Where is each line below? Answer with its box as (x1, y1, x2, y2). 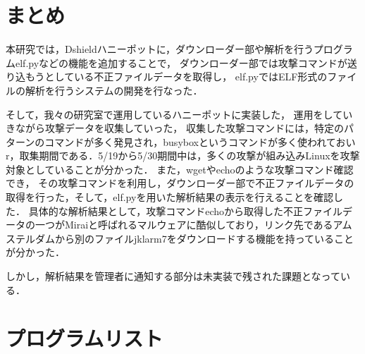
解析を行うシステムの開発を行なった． (25, 83, 203, 97)
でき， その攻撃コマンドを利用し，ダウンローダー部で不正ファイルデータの (6, 176, 354, 190)
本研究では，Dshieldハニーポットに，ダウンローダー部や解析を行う (6, 42, 314, 56)
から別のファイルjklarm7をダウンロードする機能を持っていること (54, 231, 354, 245)
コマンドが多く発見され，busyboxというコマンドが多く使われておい (44, 134, 356, 149)
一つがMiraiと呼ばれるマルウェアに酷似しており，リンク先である (35, 217, 333, 232)
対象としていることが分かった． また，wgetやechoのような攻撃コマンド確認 (6, 161, 354, 176)
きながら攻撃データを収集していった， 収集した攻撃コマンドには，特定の (6, 121, 344, 135)
